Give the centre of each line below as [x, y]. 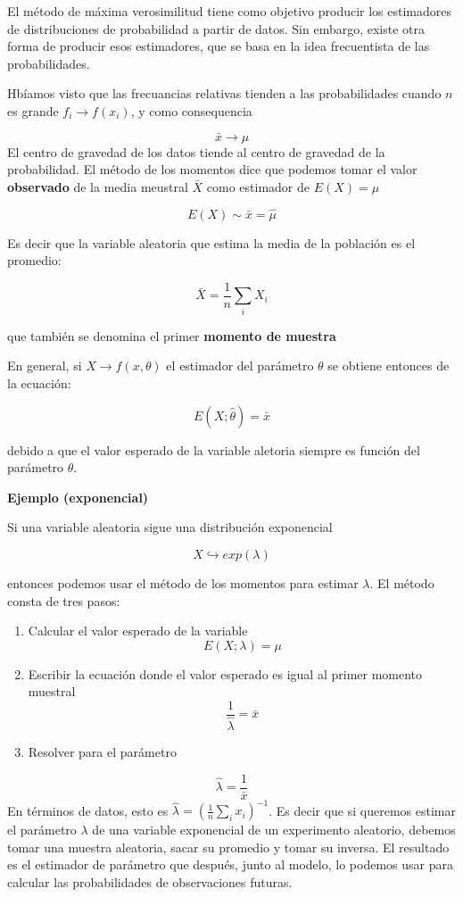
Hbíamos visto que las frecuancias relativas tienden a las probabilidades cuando [224, 93]
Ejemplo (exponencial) [78, 497]
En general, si [45, 365]
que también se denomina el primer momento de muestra [172, 335]
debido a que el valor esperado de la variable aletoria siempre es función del [214, 449]
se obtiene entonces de [389, 365]
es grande [33, 110]
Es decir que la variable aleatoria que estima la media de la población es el [211, 242]
